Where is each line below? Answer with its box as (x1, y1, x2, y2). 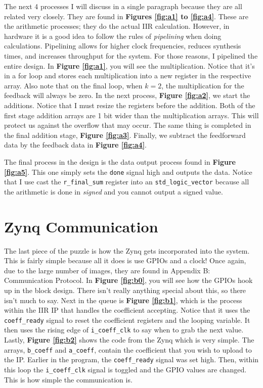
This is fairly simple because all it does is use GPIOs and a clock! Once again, (4, 255, 246, 266)
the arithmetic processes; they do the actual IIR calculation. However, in (4, 21, 230, 31)
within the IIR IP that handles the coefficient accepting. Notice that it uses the (4, 305, 250, 315)
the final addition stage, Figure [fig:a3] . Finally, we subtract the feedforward (4, 129, 246, 140)
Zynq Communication (4, 216, 158, 236)
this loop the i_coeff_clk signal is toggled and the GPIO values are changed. (4, 364, 247, 374)
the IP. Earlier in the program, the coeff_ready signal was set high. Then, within (4, 354, 259, 365)
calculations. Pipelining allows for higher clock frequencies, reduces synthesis (4, 40, 241, 51)
